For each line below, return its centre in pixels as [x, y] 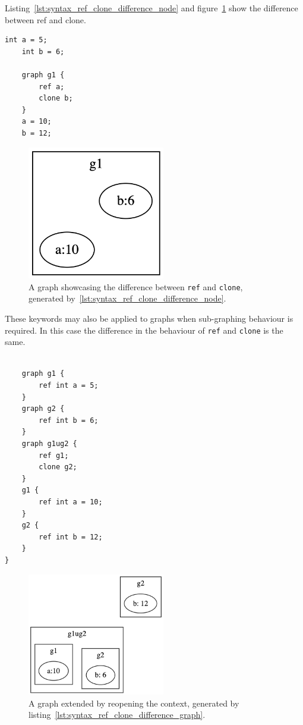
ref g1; [54, 455]
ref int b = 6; [69, 420]
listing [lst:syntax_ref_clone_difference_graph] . [117, 715]
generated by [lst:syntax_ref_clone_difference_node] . [127, 298]
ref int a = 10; [71, 502]
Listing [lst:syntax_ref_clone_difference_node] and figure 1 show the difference [151, 8]
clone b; [56, 98]
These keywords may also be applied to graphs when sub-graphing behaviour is [149, 318]
